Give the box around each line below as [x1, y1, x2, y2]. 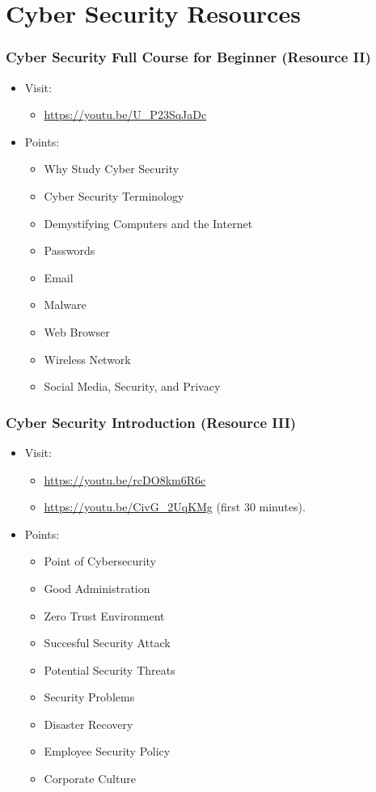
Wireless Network [44, 350, 131, 367]
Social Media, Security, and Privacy [44, 378, 221, 395]
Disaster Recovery [44, 715, 133, 732]
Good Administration [44, 579, 150, 596]
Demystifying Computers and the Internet [44, 214, 253, 231]
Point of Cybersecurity [44, 553, 157, 570]
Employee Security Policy [44, 743, 171, 760]
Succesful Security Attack [44, 634, 171, 651]
